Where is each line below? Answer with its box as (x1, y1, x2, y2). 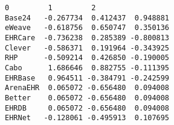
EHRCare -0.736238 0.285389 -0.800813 (5, 33, 170, 42)
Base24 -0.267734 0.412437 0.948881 (5, 13, 170, 22)
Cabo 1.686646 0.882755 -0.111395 (5, 63, 170, 72)
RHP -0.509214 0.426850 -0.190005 (5, 53, 170, 62)
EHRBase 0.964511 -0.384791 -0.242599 (5, 73, 170, 82)
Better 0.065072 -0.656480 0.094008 (5, 93, 170, 102)
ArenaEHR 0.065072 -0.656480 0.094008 (5, 84, 170, 93)
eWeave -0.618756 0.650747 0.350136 (5, 23, 170, 32)
